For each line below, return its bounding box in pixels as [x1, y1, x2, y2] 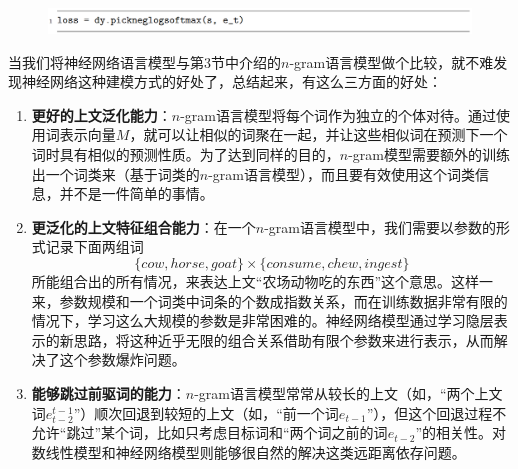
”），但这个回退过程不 [366, 402, 507, 423]
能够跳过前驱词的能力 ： [31, 382, 186, 403]
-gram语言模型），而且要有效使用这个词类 [208, 163, 476, 184]
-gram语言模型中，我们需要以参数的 [264, 216, 497, 237]
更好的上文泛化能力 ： [31, 104, 172, 125]
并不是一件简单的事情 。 [59, 183, 214, 204]
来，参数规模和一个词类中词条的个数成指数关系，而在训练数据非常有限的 [31, 290, 508, 311]
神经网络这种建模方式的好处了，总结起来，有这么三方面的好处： [21, 71, 442, 92]
